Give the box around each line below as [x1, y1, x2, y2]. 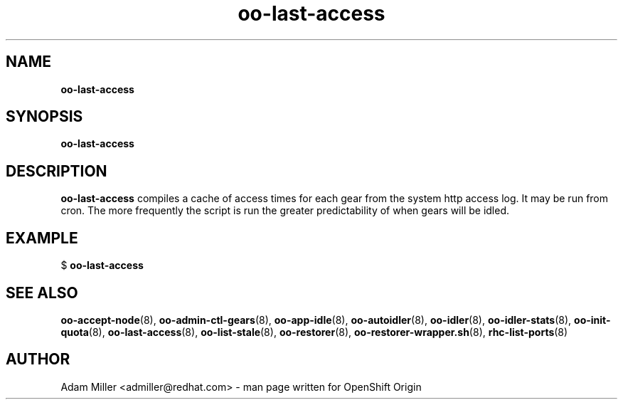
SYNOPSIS [6, 107, 83, 126]
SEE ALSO [6, 283, 78, 302]
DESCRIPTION [6, 162, 107, 180]
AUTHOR [6, 350, 70, 369]
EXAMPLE [6, 228, 78, 247]
